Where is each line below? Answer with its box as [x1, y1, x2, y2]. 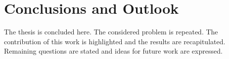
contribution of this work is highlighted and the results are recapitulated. [4, 36, 226, 46]
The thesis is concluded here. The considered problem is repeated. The [4, 27, 218, 37]
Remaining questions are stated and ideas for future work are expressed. [4, 46, 223, 56]
